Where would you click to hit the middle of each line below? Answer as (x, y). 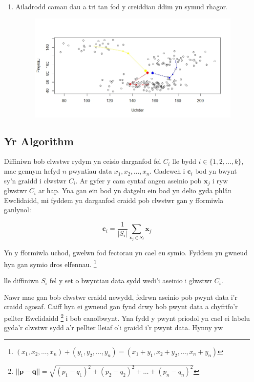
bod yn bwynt (216, 171)
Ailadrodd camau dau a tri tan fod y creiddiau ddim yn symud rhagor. (122, 6)
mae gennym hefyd (32, 171)
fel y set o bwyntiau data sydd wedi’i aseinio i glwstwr (131, 281)
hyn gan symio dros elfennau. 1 (50, 263)
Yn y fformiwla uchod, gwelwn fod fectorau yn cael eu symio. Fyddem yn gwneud (126, 253)
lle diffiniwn (21, 281)
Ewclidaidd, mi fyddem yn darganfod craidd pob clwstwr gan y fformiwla (114, 200)
